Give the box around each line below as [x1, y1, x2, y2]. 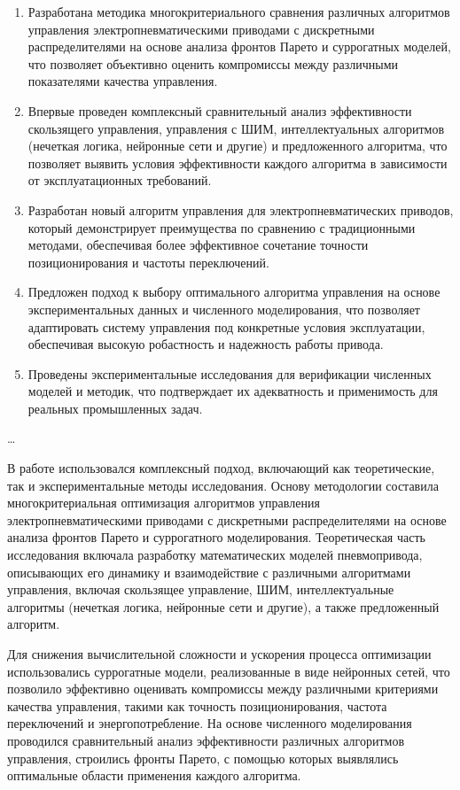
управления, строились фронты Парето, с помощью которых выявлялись [7, 748, 399, 767]
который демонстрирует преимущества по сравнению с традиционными [27, 218, 416, 236]
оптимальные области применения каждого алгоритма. [7, 766, 301, 785]
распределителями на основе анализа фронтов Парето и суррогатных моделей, [27, 37, 451, 56]
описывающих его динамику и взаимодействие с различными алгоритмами [7, 562, 411, 581]
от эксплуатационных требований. [27, 171, 212, 190]
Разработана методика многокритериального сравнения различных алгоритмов [27, 3, 450, 20]
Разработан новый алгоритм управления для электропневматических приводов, [27, 200, 454, 219]
